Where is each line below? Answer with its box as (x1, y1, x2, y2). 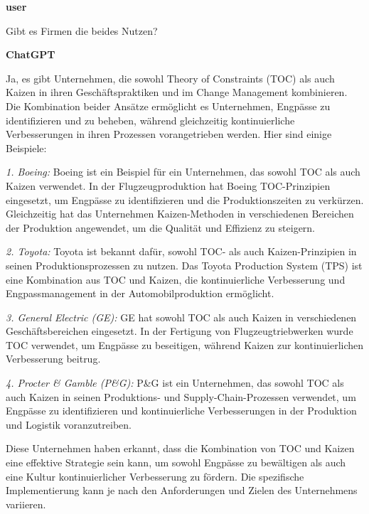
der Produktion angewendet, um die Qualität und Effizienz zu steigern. (6, 220, 316, 235)
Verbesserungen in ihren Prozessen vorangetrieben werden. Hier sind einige (6, 127, 332, 141)
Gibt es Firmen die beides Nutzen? (6, 23, 158, 38)
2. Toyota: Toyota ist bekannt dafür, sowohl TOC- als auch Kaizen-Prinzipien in (6, 244, 357, 259)
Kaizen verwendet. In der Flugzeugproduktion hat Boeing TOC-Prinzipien (6, 178, 331, 193)
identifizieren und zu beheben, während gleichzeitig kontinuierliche (6, 112, 295, 127)
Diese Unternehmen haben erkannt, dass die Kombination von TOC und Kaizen (6, 441, 355, 456)
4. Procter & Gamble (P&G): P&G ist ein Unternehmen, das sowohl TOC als (6, 375, 344, 390)
